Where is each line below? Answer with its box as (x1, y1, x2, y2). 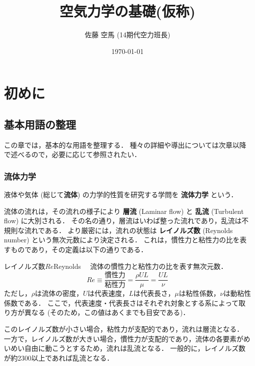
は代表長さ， (133, 288, 175, 298)
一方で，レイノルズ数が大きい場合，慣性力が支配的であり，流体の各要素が (4, 333, 244, 343)
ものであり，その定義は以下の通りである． (10, 244, 148, 255)
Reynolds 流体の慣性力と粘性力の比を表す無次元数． (53, 261, 228, 271)
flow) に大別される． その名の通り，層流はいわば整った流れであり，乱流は (4, 215, 242, 226)
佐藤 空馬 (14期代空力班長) (84, 29, 171, 40)
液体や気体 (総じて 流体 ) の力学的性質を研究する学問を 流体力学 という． (4, 189, 238, 200)
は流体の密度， (35, 288, 83, 298)
